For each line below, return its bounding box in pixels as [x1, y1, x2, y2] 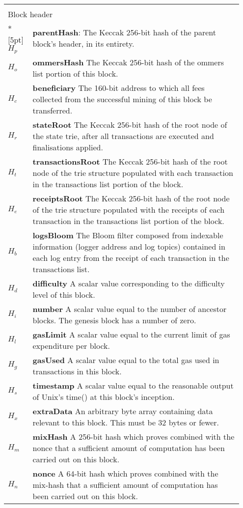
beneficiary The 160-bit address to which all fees [32, 82, 205, 93]
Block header [8, 8, 53, 20]
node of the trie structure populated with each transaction [32, 167, 233, 178]
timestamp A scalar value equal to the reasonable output [32, 379, 234, 391]
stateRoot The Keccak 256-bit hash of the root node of [32, 118, 227, 130]
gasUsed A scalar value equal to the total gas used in [32, 354, 219, 366]
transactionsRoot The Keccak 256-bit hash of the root [32, 155, 228, 167]
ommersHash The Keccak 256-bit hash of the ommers [32, 56, 224, 68]
